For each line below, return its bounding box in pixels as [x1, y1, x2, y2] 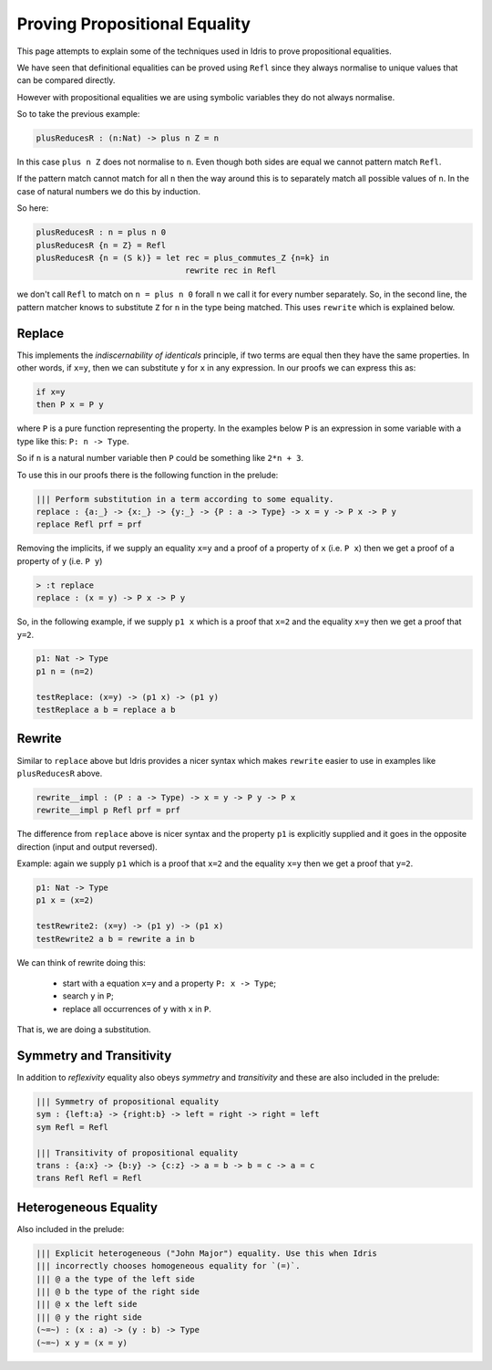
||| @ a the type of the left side [36, 1273, 195, 1284]
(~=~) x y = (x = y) [36, 1337, 128, 1348]
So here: [16, 203, 49, 214]
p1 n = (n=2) [36, 666, 95, 676]
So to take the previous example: [16, 109, 140, 120]
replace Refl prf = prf [36, 519, 143, 529]
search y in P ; [62, 990, 114, 1001]
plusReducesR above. [16, 768, 103, 779]
